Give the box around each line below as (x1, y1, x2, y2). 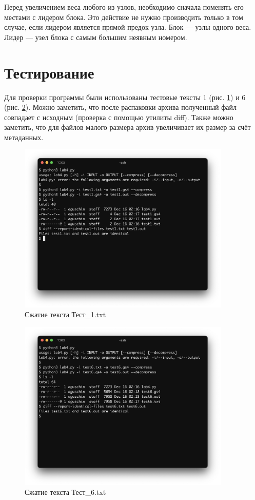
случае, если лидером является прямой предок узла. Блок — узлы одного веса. (4, 22, 251, 32)
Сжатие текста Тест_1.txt (25, 309, 106, 320)
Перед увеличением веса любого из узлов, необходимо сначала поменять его (4, 2, 244, 12)
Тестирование (4, 62, 94, 83)
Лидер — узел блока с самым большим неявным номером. (4, 31, 187, 42)
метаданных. (4, 131, 44, 142)
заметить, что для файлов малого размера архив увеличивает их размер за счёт (4, 122, 251, 132)
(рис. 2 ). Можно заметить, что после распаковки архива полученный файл (4, 102, 237, 112)
